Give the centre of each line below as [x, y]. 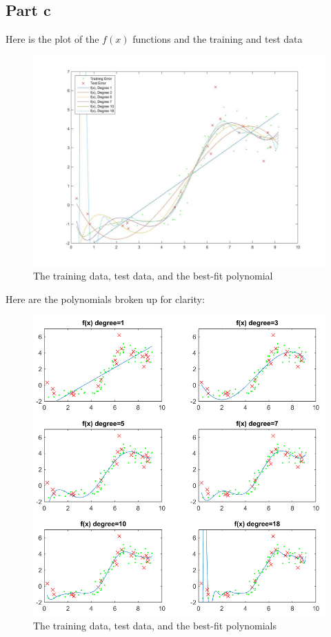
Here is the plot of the [52, 39]
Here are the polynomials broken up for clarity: [105, 298]
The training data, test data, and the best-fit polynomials [155, 625]
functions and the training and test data [218, 39]
